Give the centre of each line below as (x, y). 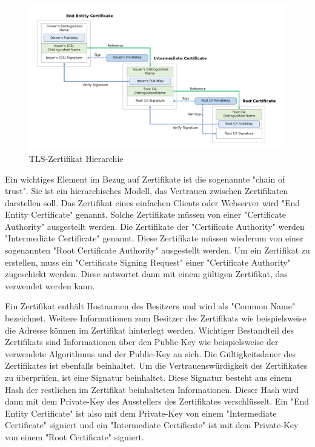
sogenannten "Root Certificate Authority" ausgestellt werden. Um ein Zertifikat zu (157, 250)
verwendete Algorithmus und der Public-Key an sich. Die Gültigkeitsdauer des (151, 353)
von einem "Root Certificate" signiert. (75, 436)
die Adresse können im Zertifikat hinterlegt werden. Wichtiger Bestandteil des (150, 330)
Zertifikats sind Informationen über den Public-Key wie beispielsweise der (142, 342)
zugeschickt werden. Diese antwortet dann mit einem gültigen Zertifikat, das (146, 274)
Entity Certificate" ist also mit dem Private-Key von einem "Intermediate (141, 413)
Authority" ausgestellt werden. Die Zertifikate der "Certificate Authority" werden (155, 226)
